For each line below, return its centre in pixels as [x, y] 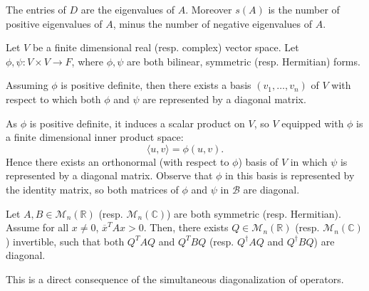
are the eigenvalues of [128, 9]
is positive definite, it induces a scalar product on [137, 123]
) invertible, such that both [65, 241]
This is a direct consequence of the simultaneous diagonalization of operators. [175, 279]
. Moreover [209, 9]
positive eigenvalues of [54, 23]
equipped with [313, 123]
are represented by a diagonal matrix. [224, 99]
